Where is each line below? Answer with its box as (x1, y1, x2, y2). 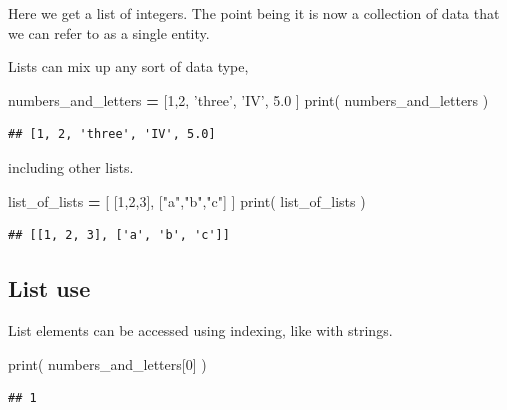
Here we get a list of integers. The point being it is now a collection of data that (8, 3, 500, 23)
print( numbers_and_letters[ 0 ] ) (8, 353, 207, 374)
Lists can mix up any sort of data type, (8, 56, 249, 77)
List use (8, 273, 91, 304)
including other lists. (8, 156, 134, 177)
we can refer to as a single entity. (8, 22, 210, 43)
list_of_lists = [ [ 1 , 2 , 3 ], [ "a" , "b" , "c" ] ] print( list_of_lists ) (8, 190, 366, 211)
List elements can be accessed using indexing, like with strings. (8, 319, 393, 340)
